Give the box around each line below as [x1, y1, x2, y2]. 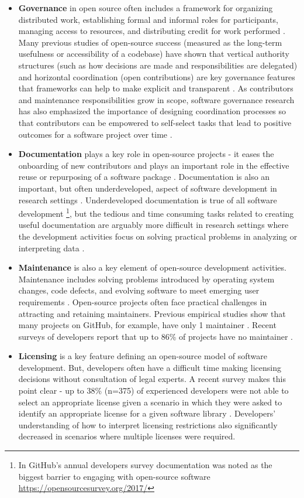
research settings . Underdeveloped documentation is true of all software [18, 193, 277, 206]
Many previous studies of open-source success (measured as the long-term [18, 36, 282, 48]
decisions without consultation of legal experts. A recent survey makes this [18, 373, 286, 385]
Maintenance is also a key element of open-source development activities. [18, 261, 286, 274]
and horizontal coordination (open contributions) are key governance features [18, 70, 295, 83]
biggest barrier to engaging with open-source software [18, 470, 210, 482]
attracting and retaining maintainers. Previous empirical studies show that [18, 307, 286, 319]
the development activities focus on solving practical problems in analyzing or [18, 230, 298, 242]
